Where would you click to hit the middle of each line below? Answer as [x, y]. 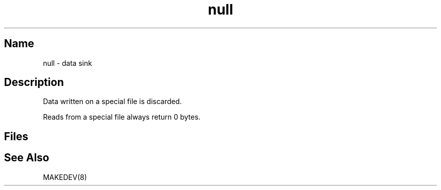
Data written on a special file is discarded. [113, 102]
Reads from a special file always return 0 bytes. [122, 117]
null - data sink [67, 63]
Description [34, 82]
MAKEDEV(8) [65, 177]
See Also [27, 158]
